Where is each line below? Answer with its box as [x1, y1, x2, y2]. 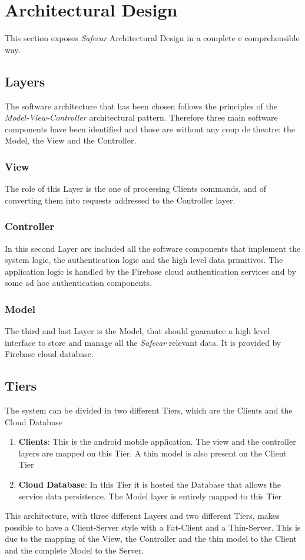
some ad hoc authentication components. [5, 276, 152, 289]
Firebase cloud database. [5, 348, 94, 360]
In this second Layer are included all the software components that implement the [5, 242, 301, 254]
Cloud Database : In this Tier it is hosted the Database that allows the [18, 478, 281, 491]
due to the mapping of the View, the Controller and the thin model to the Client [5, 532, 297, 545]
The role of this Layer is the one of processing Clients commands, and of [5, 182, 267, 195]
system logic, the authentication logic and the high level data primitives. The [5, 254, 283, 266]
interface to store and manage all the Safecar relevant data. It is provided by [5, 336, 281, 348]
